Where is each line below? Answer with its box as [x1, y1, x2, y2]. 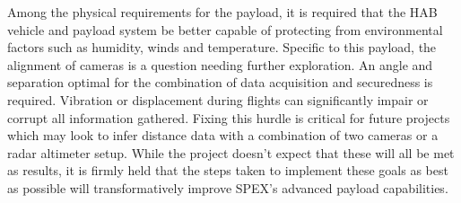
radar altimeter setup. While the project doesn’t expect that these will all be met [7, 143, 455, 162]
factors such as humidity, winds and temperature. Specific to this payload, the [7, 38, 437, 57]
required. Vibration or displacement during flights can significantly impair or [7, 90, 429, 109]
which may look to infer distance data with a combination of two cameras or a [7, 126, 439, 145]
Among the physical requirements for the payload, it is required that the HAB [7, 3, 438, 21]
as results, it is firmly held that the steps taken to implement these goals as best [7, 161, 448, 180]
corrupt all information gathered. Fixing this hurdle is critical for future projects [7, 108, 450, 127]
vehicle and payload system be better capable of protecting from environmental [7, 20, 443, 39]
